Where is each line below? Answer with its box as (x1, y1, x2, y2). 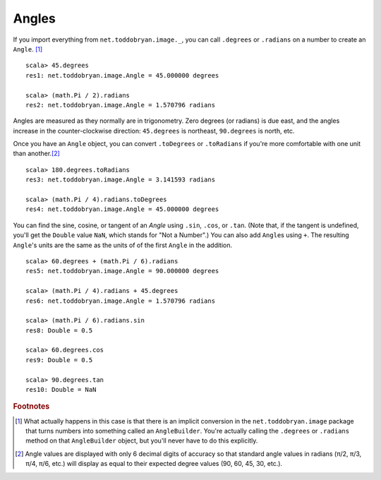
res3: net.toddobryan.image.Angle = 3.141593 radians (25, 176, 215, 184)
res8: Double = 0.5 (25, 326, 93, 335)
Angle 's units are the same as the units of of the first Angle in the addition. (13, 241, 233, 249)
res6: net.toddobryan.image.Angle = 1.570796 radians (25, 296, 215, 305)
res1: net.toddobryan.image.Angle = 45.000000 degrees (25, 71, 219, 79)
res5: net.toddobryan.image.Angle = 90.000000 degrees (25, 267, 219, 275)
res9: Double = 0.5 (25, 356, 93, 364)
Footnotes (13, 402, 50, 412)
